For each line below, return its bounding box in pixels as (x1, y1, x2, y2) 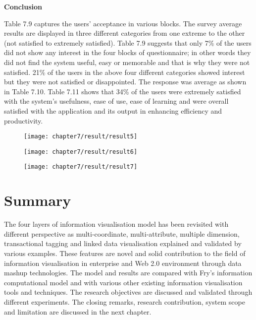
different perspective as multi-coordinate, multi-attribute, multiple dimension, (4, 228, 240, 239)
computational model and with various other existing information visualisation (4, 277, 243, 287)
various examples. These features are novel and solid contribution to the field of (4, 248, 246, 258)
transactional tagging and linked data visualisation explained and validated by (4, 238, 242, 249)
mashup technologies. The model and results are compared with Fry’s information (4, 267, 253, 278)
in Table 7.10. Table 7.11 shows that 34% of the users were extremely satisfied (4, 86, 241, 96)
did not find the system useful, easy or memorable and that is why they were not (4, 57, 250, 67)
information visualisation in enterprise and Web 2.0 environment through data (4, 257, 242, 268)
